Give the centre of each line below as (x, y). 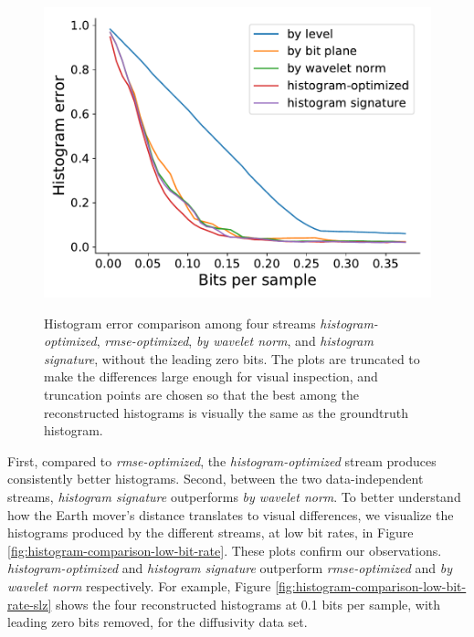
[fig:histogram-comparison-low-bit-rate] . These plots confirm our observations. (225, 550)
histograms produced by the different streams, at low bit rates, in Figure (211, 533)
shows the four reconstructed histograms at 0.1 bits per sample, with (248, 604)
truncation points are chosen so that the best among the (201, 394)
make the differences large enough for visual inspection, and (211, 376)
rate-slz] (30, 604)
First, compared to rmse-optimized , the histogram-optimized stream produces (222, 460)
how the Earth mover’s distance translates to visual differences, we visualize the (231, 514)
